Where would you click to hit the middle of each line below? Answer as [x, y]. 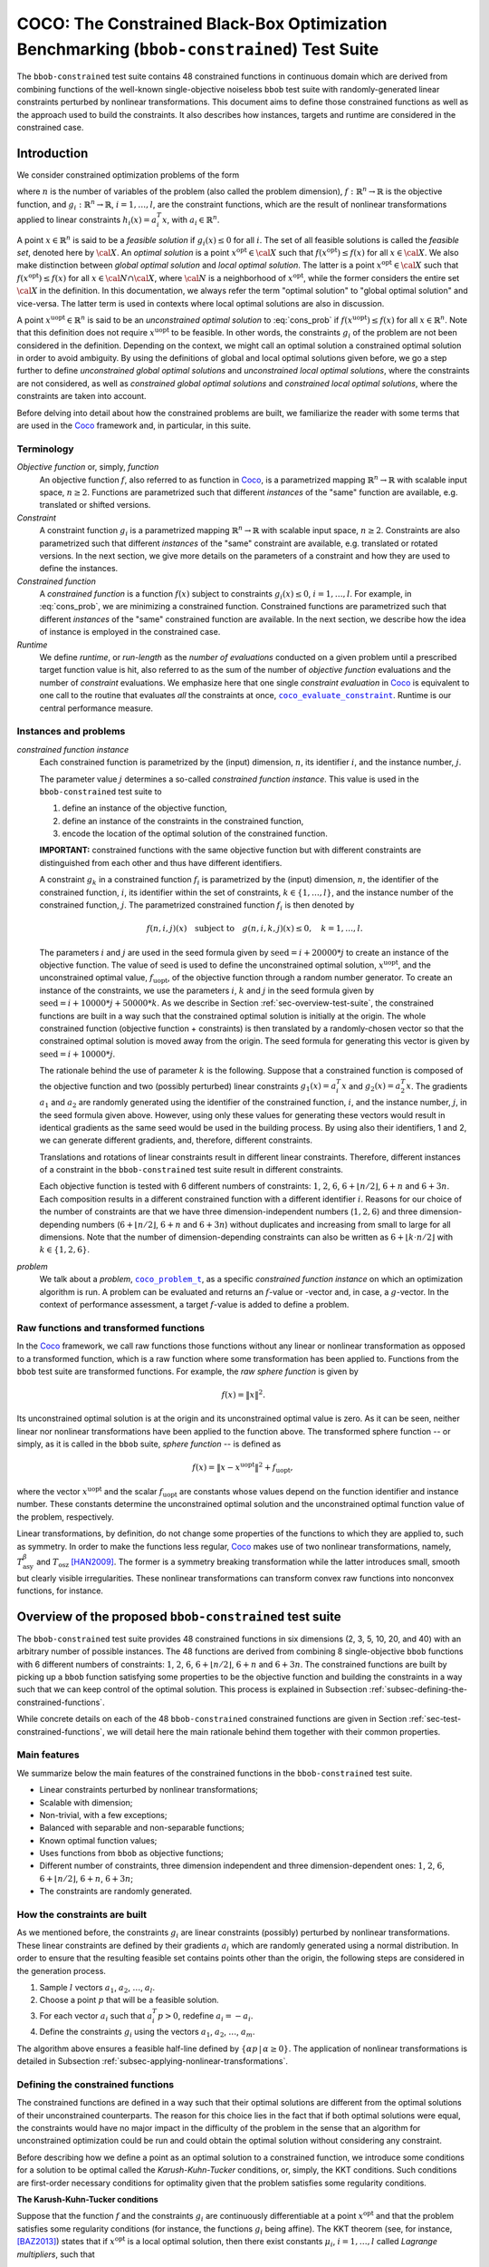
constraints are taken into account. [81, 396]
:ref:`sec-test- [435, 1719]
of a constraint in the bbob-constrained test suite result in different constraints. [192, 1170]
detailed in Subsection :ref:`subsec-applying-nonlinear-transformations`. [153, 2061]
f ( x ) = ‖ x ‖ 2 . [244, 1394]
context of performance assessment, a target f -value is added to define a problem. [194, 1304]
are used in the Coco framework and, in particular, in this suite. [134, 425]
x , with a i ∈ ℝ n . [191, 220]
